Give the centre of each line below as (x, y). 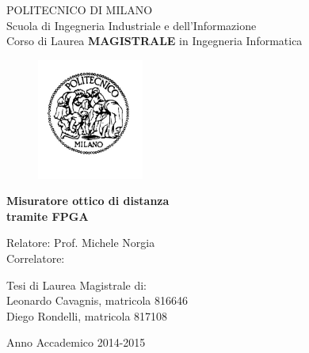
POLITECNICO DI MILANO (80, 9)
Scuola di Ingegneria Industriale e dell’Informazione (132, 25)
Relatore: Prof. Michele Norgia (81, 243)
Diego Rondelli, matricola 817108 (87, 315)
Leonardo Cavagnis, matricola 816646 (97, 300)
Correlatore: (36, 258)
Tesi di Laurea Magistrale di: (76, 285)
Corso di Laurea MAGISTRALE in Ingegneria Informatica (154, 41)
